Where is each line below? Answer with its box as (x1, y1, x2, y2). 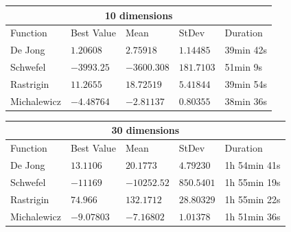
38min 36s (224, 93, 268, 108)
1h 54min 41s (224, 158, 281, 172)
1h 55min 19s (224, 174, 281, 189)
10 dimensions (104, 8, 173, 22)
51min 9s (224, 60, 263, 74)
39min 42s (224, 43, 268, 57)
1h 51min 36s (224, 209, 281, 223)
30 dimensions (111, 123, 180, 137)
